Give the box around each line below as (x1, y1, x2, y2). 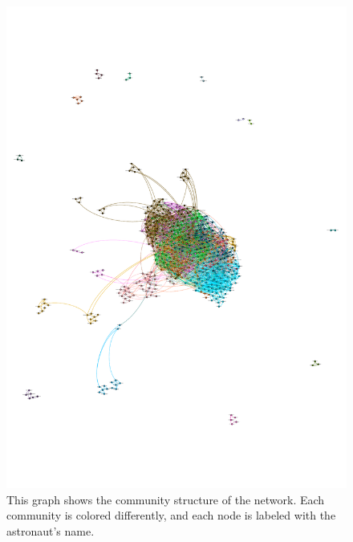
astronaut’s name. (6, 522, 95, 539)
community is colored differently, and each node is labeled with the (6, 507, 336, 524)
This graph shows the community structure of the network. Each (6, 491, 325, 507)
